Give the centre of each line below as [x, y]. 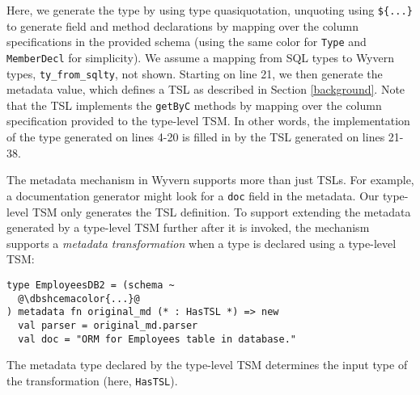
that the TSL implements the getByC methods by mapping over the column [194, 105]
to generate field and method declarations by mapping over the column [182, 25]
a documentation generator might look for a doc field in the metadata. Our [193, 195]
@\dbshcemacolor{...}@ [79, 298]
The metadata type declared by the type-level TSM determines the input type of [207, 365]
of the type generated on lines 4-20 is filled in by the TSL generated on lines [196, 137]
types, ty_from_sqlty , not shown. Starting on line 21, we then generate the [195, 73]
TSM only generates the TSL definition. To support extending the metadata [221, 211]
